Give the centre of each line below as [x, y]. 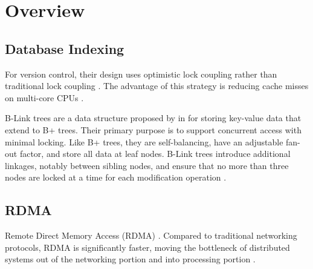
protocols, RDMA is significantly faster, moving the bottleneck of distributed [147, 247]
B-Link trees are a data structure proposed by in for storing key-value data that [153, 118]
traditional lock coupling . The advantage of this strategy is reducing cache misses [157, 86]
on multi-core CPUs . [44, 97]
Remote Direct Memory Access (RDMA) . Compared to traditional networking [151, 235]
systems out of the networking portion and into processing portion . [130, 259]
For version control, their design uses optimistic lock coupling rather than [141, 74]
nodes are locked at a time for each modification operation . [116, 177]
